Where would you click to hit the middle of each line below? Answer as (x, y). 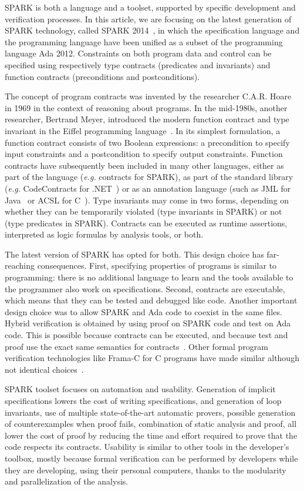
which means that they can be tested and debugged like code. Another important (151, 300)
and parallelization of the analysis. (67, 481)
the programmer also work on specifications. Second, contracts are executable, (145, 288)
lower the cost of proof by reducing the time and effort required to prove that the (151, 435)
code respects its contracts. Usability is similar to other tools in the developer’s (147, 447)
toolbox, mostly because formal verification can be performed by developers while (151, 458)
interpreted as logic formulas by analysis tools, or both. (104, 234)
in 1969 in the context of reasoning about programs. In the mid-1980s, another (146, 107)
